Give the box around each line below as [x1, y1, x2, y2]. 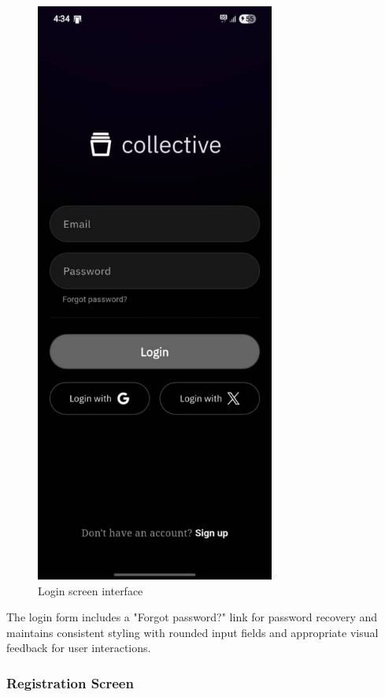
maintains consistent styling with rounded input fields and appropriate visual [6, 624, 379, 640]
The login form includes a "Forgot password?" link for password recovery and [6, 609, 378, 625]
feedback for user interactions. [6, 639, 151, 656]
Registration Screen [6, 673, 134, 692]
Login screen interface [38, 582, 143, 598]
